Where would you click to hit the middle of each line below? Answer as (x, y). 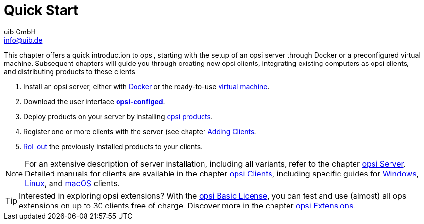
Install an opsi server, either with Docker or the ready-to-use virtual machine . (146, 86)
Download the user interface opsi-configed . (94, 101)
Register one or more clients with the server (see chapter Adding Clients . (140, 131)
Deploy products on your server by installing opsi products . (118, 116)
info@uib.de (23, 40)
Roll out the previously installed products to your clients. (113, 146)
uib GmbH (20, 32)
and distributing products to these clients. (70, 71)
